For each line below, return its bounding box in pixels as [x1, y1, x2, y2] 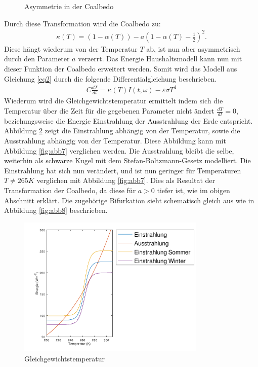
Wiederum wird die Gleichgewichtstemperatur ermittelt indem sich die [4, 95, 223, 106]
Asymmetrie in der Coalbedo [24, 1, 114, 11]
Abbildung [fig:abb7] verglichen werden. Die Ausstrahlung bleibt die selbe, [4, 145, 234, 156]
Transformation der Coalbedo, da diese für [4, 185, 136, 196]
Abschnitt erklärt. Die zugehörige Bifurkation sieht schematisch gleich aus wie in [4, 195, 254, 205]
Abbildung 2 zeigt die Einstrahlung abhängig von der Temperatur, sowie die [4, 125, 240, 136]
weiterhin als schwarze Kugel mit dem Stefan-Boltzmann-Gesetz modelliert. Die [4, 155, 251, 166]
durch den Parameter [4, 53, 70, 64]
